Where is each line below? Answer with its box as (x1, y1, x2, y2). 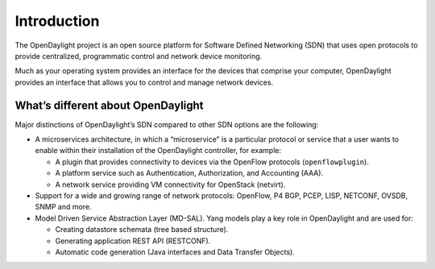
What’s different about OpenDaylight (14, 98, 205, 112)
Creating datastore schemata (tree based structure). (55, 225, 229, 234)
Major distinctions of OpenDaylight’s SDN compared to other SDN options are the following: (14, 119, 319, 129)
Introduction (14, 12, 100, 30)
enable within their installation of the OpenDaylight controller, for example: (35, 146, 282, 155)
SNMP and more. (35, 202, 92, 212)
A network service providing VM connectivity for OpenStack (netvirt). (55, 180, 286, 189)
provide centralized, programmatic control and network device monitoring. (14, 51, 263, 60)
